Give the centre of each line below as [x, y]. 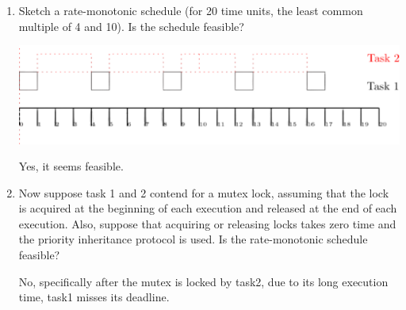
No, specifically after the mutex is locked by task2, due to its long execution [203, 281]
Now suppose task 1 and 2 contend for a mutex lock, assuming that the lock [204, 192]
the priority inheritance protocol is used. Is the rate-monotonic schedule [193, 239]
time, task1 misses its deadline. [94, 297]
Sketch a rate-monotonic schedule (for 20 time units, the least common [191, 10]
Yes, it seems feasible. [71, 166]
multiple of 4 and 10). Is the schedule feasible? [131, 26]
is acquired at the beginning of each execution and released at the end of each [208, 208]
